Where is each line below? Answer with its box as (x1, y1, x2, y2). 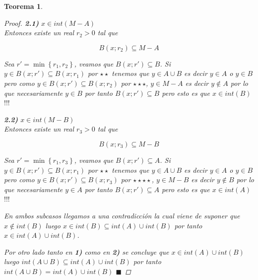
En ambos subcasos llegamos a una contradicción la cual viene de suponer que (4, 210, 240, 220)
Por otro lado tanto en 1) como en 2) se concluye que (4, 246, 169, 257)
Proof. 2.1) (4, 17, 39, 28)
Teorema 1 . (4, 1, 43, 11)
